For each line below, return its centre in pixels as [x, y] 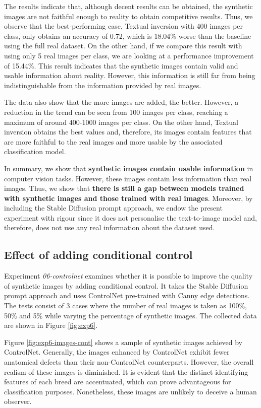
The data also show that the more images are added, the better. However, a [121, 102]
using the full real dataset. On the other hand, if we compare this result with [123, 46]
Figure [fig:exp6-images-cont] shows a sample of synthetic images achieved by [123, 342]
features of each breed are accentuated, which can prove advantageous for [118, 382]
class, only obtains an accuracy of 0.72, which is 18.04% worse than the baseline [128, 36]
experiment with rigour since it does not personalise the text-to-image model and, [130, 217]
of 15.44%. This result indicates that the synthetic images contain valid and [121, 65]
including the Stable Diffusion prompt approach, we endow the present [113, 208]
